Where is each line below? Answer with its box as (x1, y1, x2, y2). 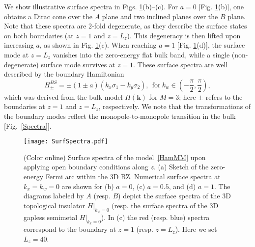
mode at (4, 49, 29, 59)
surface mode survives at (41, 59, 115, 69)
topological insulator (24, 200, 85, 210)
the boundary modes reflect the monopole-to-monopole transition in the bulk (4, 110, 236, 121)
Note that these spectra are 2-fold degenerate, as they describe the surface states (4, 21, 247, 31)
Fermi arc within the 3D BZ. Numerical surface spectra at (45, 171, 221, 181)
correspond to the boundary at (24, 224, 116, 234)
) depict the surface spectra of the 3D (118, 191, 231, 201)
